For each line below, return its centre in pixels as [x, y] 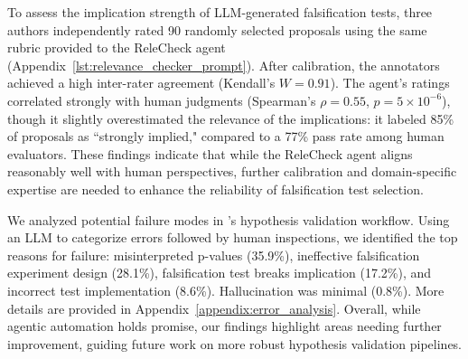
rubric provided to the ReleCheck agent [117, 47]
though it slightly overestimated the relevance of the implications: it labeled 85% [231, 118]
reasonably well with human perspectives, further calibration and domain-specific [232, 171]
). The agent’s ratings [390, 83]
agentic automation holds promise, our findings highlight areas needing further [225, 326]
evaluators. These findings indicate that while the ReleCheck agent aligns [210, 153]
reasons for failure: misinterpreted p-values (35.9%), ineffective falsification [214, 255]
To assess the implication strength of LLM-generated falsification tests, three [220, 12]
